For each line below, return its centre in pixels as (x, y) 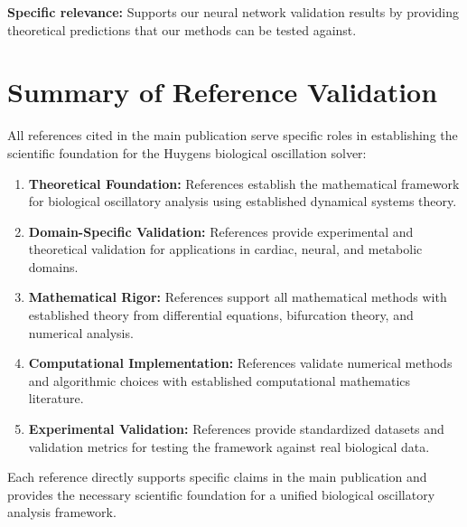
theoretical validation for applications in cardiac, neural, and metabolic (225, 249)
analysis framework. (62, 512)
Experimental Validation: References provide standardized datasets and (236, 429)
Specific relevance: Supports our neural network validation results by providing (233, 12)
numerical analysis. (81, 332)
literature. (56, 398)
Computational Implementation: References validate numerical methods (240, 363)
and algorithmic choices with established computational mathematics (219, 380)
